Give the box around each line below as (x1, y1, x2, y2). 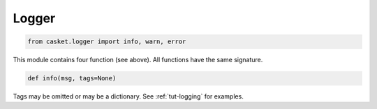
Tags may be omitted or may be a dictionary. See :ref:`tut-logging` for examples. (13, 92, 244, 101)
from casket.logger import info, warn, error (27, 38, 186, 45)
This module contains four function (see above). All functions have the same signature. (13, 56, 263, 64)
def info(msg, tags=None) (27, 74, 117, 82)
